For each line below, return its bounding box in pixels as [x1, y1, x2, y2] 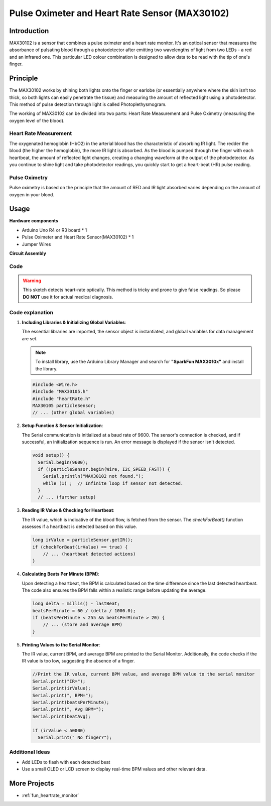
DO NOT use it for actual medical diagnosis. [23, 294, 113, 300]
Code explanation [9, 309, 54, 316]
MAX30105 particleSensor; [32, 403, 96, 409]
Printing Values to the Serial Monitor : [22, 641, 100, 647]
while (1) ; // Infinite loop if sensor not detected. [43, 480, 184, 486]
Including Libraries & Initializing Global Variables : [22, 319, 126, 325]
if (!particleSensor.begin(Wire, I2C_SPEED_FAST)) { [38, 466, 170, 472]
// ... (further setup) [38, 494, 96, 500]
